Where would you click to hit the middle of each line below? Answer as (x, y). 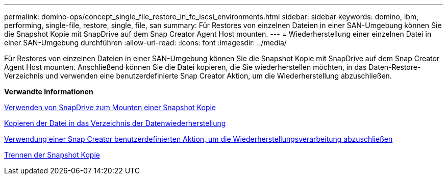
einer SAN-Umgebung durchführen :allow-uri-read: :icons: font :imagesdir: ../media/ (145, 43)
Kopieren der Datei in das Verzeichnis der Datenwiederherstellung (115, 123)
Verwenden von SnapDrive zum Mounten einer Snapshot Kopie (110, 107)
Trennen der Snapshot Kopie (52, 155)
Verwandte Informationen (49, 92)
